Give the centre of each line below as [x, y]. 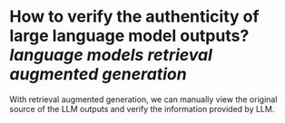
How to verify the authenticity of [134, 17]
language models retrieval [111, 55]
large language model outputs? [129, 36]
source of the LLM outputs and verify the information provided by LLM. [142, 109]
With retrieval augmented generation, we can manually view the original [143, 99]
